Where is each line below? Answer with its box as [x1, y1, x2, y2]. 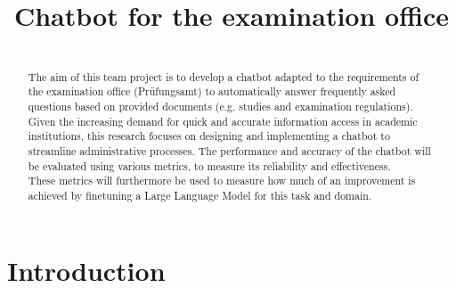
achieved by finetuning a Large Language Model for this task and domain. [28, 188, 372, 203]
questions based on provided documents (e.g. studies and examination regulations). [28, 99, 413, 114]
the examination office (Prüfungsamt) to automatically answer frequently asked [28, 84, 396, 99]
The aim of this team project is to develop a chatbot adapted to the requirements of [28, 69, 419, 84]
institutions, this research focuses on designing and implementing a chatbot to [28, 128, 390, 144]
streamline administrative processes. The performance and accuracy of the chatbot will [28, 144, 431, 159]
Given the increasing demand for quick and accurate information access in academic [28, 113, 418, 128]
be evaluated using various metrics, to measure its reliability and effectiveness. [28, 158, 391, 173]
